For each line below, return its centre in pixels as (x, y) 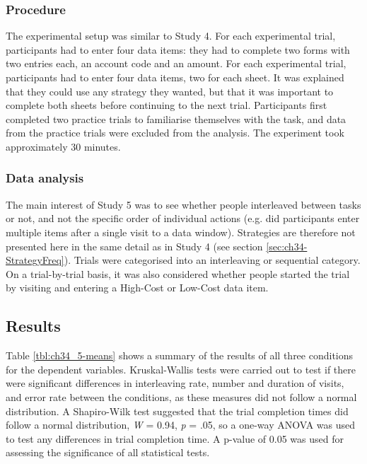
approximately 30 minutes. (63, 146)
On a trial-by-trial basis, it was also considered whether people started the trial (178, 273)
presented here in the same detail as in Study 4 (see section (134, 246)
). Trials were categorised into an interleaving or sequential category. (212, 260)
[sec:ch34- (287, 246)
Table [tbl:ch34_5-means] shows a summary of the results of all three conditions (180, 355)
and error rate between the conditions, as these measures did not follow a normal (181, 396)
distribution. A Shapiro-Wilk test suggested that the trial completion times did (177, 411)
